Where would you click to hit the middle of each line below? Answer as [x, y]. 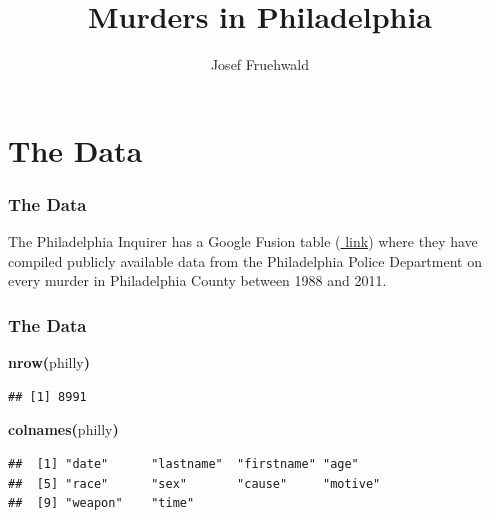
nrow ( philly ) [49, 362]
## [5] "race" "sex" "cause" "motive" [194, 483]
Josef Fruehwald [260, 64]
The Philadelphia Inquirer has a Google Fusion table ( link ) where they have [243, 241]
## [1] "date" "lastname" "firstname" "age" [183, 463]
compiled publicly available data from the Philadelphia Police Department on [245, 260]
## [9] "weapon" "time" [101, 503]
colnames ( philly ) [63, 429]
